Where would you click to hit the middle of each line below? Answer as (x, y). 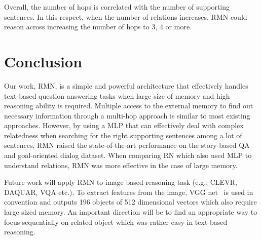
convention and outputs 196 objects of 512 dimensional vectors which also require (130, 202)
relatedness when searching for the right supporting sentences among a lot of (123, 135)
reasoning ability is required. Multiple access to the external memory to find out (129, 106)
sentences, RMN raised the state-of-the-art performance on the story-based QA (127, 145)
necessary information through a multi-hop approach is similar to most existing (127, 115)
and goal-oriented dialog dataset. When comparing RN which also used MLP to (128, 155)
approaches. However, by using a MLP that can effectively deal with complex (124, 125)
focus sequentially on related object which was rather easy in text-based (116, 222)
